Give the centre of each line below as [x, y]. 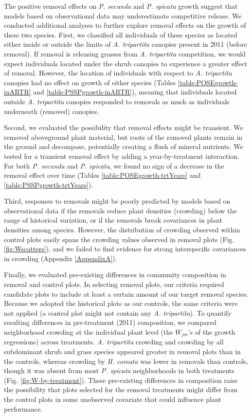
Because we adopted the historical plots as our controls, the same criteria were [121, 303]
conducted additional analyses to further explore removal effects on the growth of [125, 25]
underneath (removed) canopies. [52, 111]
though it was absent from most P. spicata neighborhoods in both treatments [119, 370]
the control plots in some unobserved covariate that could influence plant [113, 399]
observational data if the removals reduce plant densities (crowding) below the [120, 210]
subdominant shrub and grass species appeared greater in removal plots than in [122, 351]
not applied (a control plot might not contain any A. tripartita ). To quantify [118, 313]
